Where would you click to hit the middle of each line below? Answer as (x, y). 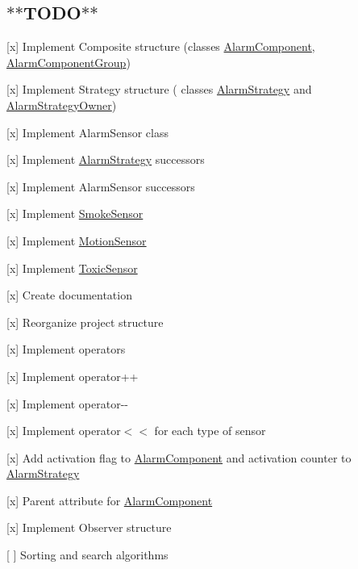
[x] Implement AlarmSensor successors (101, 186)
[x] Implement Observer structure (89, 527)
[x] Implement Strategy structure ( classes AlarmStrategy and (159, 89)
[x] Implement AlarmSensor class (87, 132)
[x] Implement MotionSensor (77, 240)
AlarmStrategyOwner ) (62, 105)
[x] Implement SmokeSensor (75, 213)
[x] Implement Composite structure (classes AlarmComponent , (161, 46)
